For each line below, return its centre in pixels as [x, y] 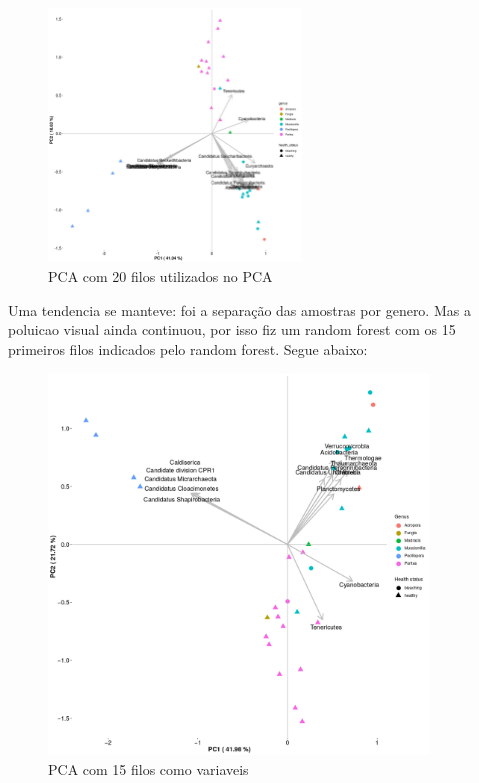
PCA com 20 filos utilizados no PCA [160, 275]
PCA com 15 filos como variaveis [148, 768]
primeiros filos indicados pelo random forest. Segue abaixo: [188, 348]
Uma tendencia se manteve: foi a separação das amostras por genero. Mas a [239, 309]
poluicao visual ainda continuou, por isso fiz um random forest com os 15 [232, 329]
